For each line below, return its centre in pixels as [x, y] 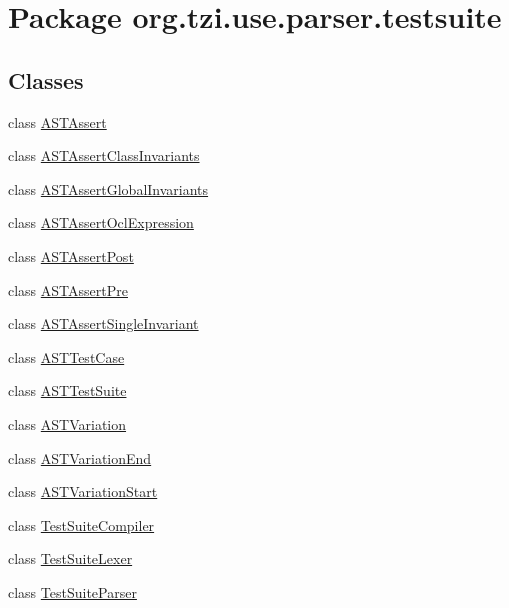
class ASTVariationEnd [80, 457]
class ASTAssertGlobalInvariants [108, 188]
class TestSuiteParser [72, 591]
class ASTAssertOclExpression [101, 222]
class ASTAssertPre [68, 289]
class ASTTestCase [66, 356]
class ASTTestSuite [67, 390]
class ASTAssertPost [71, 255]
